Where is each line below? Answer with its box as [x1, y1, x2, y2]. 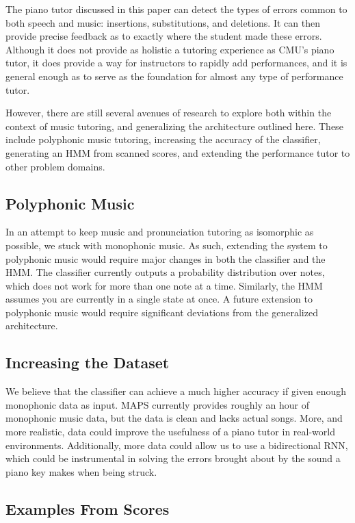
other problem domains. [5, 159, 105, 173]
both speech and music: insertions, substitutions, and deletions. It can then [5, 15, 320, 29]
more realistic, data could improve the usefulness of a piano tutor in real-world [5, 424, 335, 439]
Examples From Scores [5, 498, 170, 519]
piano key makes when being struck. [5, 464, 157, 479]
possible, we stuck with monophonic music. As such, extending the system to [5, 238, 328, 252]
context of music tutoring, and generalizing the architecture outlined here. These [5, 118, 343, 133]
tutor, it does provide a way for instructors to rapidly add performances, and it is [5, 55, 347, 70]
